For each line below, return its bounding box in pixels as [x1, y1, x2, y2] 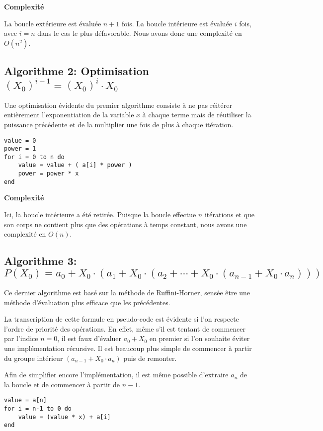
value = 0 [4, 137, 36, 144]
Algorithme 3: [4, 253, 77, 268]
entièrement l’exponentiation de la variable [4, 109, 134, 120]
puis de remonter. [123, 352, 177, 363]
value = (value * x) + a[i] [18, 413, 111, 421]
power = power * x [18, 170, 79, 177]
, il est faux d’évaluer [57, 333, 122, 344]
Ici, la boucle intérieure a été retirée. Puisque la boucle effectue [4, 209, 196, 220]
